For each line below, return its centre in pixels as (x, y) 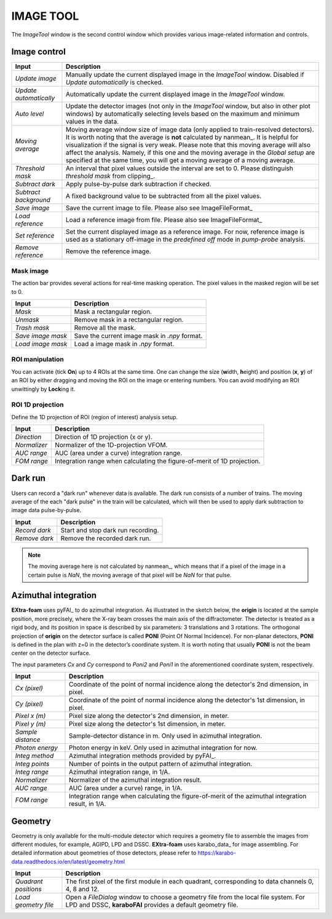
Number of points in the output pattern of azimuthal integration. (160, 764)
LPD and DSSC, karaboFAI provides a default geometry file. (152, 905)
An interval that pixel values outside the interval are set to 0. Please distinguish (179, 168)
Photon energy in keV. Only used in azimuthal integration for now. (163, 748)
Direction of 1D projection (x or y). (104, 437)
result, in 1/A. (87, 804)
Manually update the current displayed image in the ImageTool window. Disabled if (185, 75)
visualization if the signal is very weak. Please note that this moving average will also (188, 145)
